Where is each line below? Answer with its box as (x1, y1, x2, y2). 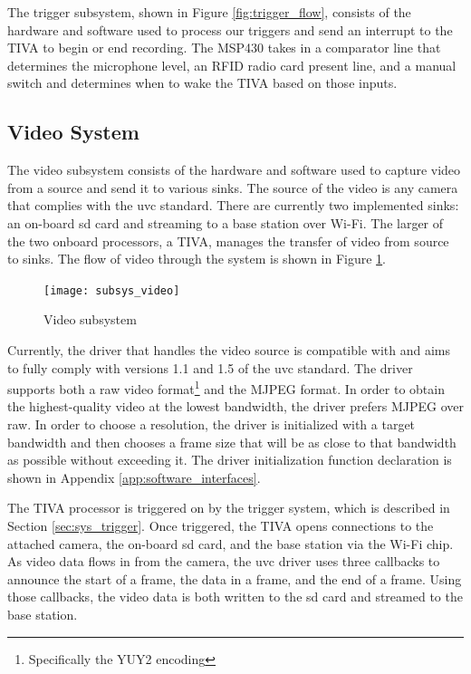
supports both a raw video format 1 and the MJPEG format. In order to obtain (7, 377, 445, 398)
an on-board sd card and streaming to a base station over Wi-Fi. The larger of (7, 213, 444, 232)
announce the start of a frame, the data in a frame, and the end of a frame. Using (7, 569, 462, 588)
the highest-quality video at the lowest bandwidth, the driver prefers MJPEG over (7, 397, 464, 416)
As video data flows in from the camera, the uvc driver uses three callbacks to (7, 552, 440, 571)
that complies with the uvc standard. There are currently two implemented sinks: (7, 196, 459, 215)
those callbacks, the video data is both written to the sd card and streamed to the (7, 587, 463, 606)
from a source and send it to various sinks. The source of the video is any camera (7, 178, 458, 197)
